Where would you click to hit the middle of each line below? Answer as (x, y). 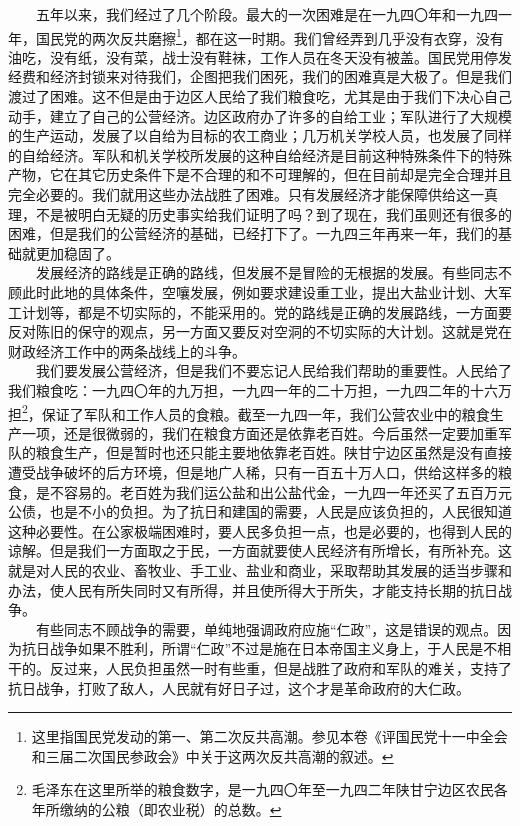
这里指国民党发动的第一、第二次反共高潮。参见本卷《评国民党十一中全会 (269, 736)
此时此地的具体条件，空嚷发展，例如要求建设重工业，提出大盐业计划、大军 (266, 291)
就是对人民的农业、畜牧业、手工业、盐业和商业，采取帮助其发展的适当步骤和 (260, 569)
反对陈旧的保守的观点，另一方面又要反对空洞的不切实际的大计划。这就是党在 (260, 331)
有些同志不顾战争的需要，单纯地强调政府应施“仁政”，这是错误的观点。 (266, 628)
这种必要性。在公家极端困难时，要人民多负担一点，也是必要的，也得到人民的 (260, 530)
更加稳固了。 (77, 252)
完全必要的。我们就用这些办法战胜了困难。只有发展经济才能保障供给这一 (246, 194)
